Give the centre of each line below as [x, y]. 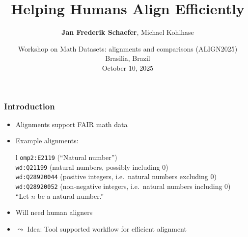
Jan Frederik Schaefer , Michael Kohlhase [128, 32]
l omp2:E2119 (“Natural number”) [66, 157]
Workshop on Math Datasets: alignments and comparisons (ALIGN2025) [128, 48]
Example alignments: [47, 141]
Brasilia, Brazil [128, 58]
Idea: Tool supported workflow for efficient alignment [107, 228]
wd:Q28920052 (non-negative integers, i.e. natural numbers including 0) [123, 186]
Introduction [29, 106]
